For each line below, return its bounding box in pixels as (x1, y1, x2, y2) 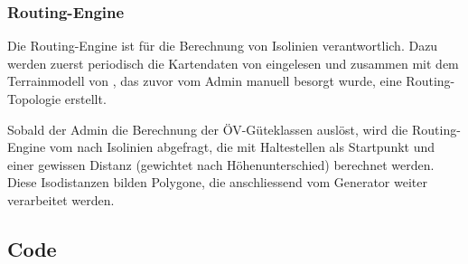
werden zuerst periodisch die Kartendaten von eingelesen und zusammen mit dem (7, 53, 459, 72)
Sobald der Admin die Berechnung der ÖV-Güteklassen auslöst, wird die (7, 119, 408, 138)
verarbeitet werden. (7, 190, 115, 209)
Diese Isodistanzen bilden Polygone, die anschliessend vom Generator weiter (7, 173, 427, 192)
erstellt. (64, 90, 107, 108)
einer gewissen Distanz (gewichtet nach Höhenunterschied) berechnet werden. (7, 155, 435, 174)
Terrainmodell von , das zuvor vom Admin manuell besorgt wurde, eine (7, 71, 402, 90)
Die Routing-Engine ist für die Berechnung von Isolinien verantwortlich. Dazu (7, 36, 438, 55)
